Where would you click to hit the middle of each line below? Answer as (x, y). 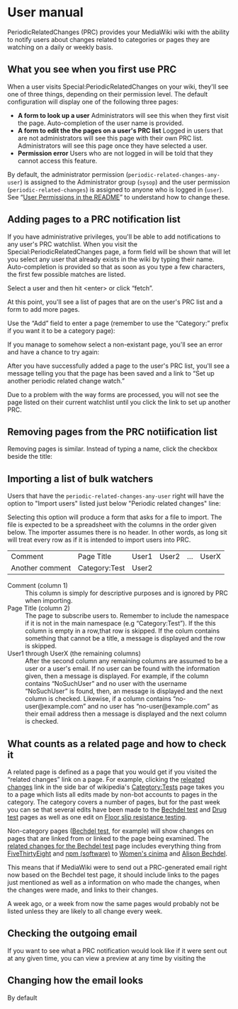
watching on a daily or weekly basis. (60, 47)
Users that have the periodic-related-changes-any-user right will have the (116, 496)
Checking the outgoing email (72, 933)
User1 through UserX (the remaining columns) (74, 653)
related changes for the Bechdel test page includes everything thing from (114, 846)
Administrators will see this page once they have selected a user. (112, 146)
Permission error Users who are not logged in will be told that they (115, 153)
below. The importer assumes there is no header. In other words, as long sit (117, 533)
